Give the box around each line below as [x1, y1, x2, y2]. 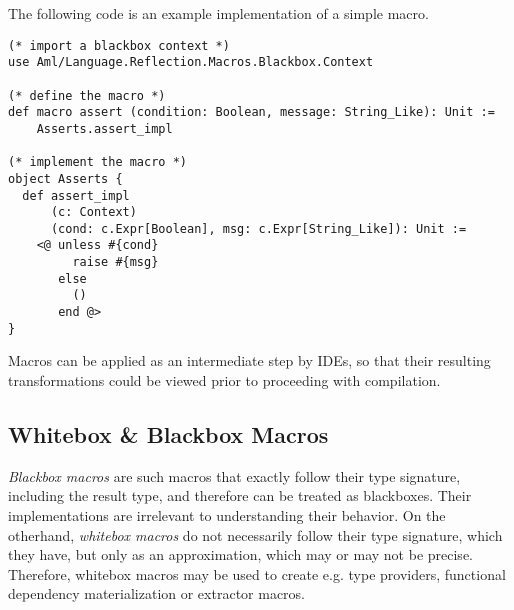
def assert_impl [22, 188, 130, 203]
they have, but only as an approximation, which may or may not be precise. [8, 544, 473, 565]
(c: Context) [50, 205, 137, 220]
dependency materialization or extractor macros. [8, 583, 305, 604]
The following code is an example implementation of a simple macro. [8, 3, 429, 23]
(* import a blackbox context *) [8, 38, 230, 53]
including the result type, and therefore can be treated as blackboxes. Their [8, 485, 472, 506]
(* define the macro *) [8, 88, 166, 103]
